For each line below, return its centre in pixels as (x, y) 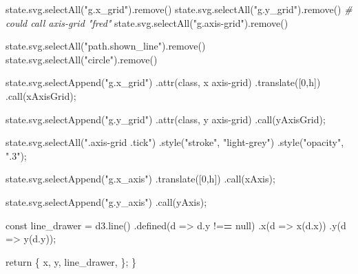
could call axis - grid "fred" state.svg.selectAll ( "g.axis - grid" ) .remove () (147, 22)
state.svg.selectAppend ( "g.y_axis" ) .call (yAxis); (106, 201)
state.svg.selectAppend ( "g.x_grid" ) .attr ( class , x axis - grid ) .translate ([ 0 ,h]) (163, 82)
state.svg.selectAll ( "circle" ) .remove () (82, 59)
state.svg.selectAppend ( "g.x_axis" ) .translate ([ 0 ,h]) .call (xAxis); (140, 179)
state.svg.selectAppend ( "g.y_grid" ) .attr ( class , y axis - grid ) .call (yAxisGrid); (166, 119)
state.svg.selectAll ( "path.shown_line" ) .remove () (106, 46)
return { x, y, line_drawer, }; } (71, 261)
